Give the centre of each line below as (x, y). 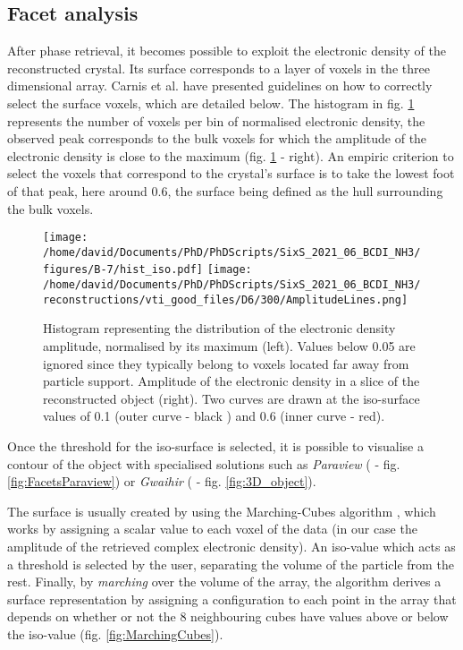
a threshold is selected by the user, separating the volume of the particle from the (231, 564)
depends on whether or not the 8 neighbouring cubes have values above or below (228, 616)
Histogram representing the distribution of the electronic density (219, 328)
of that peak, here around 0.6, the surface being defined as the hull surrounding (225, 190)
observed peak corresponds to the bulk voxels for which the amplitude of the (217, 138)
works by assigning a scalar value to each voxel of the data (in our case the (212, 529)
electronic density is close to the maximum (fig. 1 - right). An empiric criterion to (231, 155)
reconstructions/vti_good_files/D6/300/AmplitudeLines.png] (226, 299)
